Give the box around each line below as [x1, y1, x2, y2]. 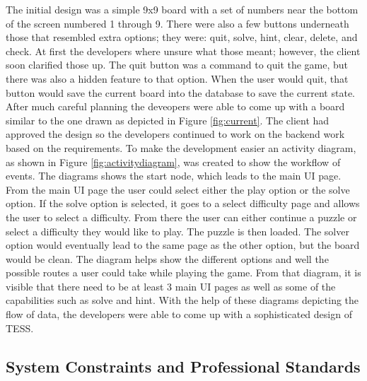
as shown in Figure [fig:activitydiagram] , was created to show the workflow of [6, 154, 341, 169]
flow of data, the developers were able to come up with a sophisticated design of [6, 307, 352, 322]
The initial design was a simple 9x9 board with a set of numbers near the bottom [6, 2, 359, 16]
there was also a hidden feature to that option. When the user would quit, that [6, 71, 349, 86]
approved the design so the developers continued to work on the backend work [6, 127, 345, 141]
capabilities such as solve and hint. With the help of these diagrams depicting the [6, 293, 359, 307]
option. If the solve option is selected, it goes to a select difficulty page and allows [6, 196, 360, 211]
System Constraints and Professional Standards [6, 355, 361, 377]
